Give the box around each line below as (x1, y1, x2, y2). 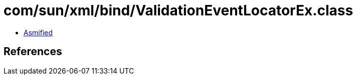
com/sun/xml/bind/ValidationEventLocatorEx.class (4, 2, 353, 19)
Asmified (24, 28, 53, 37)
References (4, 45, 62, 58)
